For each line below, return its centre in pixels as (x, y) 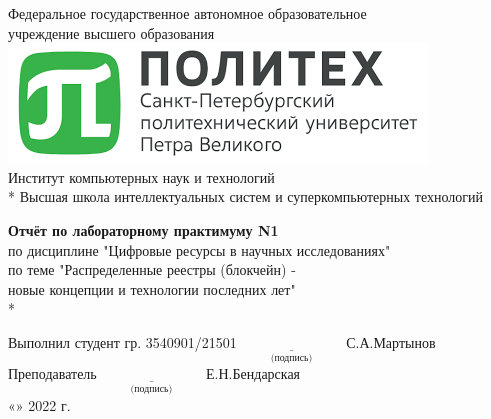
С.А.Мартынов (391, 341)
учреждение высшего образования (111, 32)
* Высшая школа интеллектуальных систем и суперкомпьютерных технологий (245, 196)
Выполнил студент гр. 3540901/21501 (122, 341)
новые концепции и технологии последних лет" (152, 288)
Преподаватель (52, 373)
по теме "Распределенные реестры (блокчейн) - (152, 269)
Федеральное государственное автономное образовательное (187, 13)
